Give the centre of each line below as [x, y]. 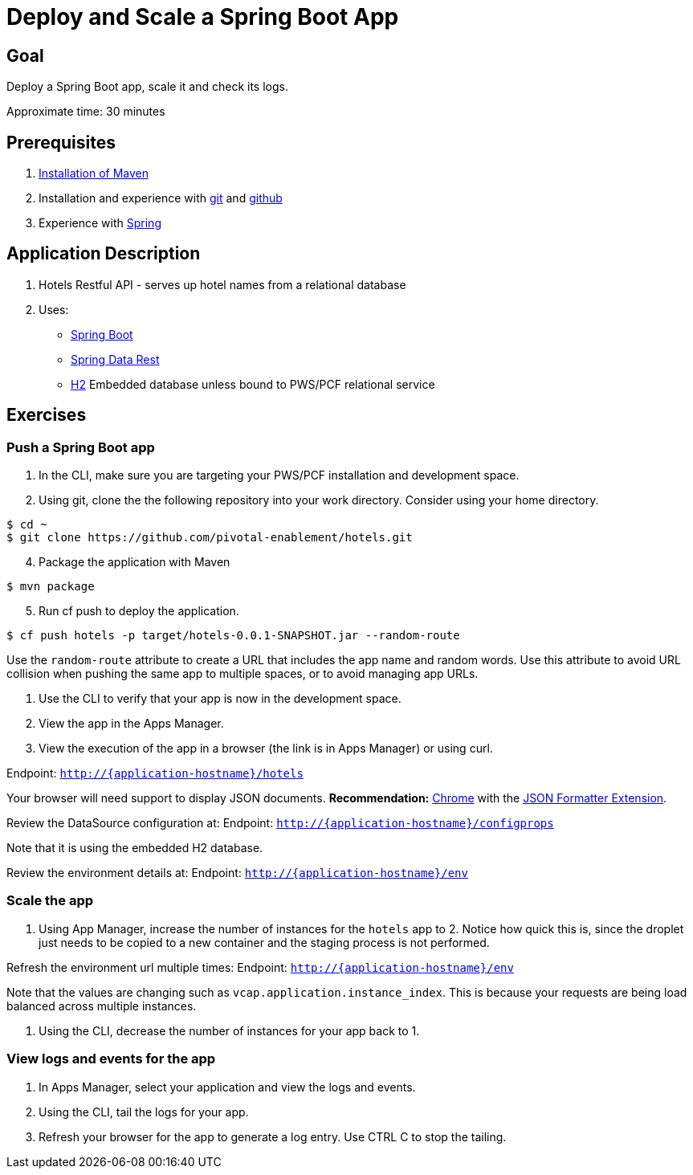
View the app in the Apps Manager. [131, 724]
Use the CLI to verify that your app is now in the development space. [220, 699]
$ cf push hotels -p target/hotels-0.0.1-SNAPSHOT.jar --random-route [233, 636]
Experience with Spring [100, 223]
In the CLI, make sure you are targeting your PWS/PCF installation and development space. [279, 475]
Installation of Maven [94, 173]
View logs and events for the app [111, 1059]
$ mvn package [51, 587]
